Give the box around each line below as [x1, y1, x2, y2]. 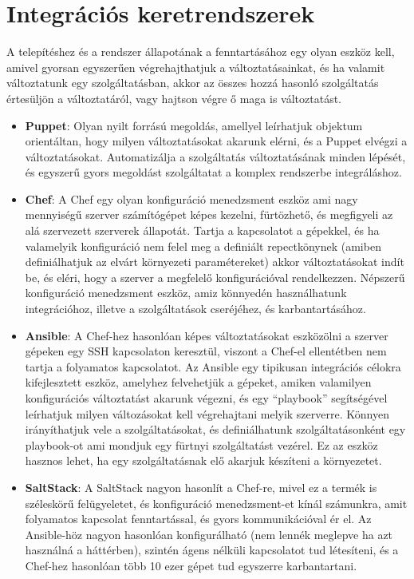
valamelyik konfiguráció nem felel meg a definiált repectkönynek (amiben [25, 237, 381, 254]
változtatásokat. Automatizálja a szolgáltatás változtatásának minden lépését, [25, 148, 406, 165]
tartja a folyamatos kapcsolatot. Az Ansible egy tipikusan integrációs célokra [25, 358, 401, 375]
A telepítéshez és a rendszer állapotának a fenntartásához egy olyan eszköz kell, [6, 43, 395, 60]
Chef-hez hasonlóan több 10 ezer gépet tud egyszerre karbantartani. [25, 557, 357, 573]
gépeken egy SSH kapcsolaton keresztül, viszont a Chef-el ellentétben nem [25, 343, 387, 359]
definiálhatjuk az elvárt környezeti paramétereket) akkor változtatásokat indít [25, 253, 404, 270]
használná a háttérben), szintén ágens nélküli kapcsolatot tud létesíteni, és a [25, 541, 399, 558]
